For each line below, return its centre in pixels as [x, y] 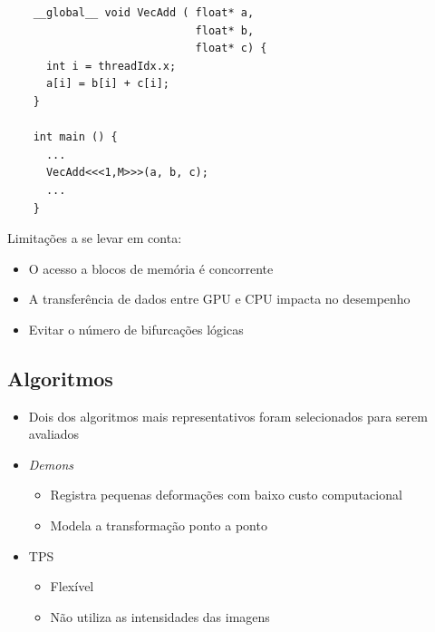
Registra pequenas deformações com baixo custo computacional [226, 495]
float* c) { [231, 49]
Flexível [72, 586]
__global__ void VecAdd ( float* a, [144, 13]
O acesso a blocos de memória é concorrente [151, 268]
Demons [51, 464]
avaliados [54, 434]
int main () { [75, 137]
